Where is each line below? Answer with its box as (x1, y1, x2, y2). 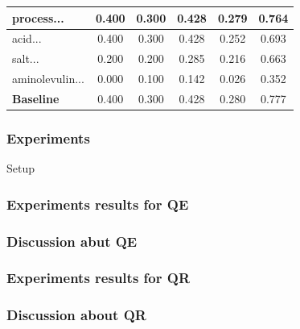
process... (12, 9, 64, 26)
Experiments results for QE (6, 194, 189, 214)
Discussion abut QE (6, 231, 138, 251)
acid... (12, 30, 42, 47)
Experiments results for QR (6, 268, 191, 288)
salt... (12, 50, 39, 67)
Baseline (12, 90, 60, 106)
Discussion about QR (6, 305, 146, 325)
